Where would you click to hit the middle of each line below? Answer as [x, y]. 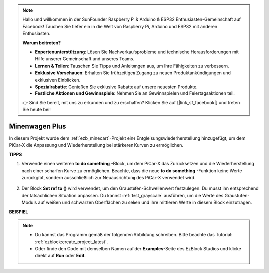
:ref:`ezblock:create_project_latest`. [71, 242]
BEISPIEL [19, 212]
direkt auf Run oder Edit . [60, 256]
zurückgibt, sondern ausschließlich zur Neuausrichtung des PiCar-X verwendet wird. [109, 177]
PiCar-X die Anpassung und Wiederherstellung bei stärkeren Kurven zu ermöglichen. [96, 145]
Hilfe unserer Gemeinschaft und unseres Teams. [85, 59]
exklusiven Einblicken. [58, 80]
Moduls [29, 203]
